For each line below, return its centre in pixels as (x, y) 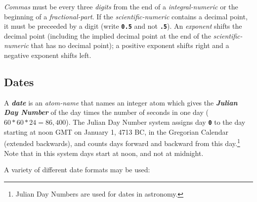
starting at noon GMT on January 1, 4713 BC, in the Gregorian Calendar (116, 131)
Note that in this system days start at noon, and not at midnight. (104, 153)
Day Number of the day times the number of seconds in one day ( (106, 112)
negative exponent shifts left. (48, 55)
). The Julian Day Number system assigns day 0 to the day (156, 122)
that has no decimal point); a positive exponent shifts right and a (130, 45)
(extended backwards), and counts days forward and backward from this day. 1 (122, 142)
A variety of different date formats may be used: (77, 170)
